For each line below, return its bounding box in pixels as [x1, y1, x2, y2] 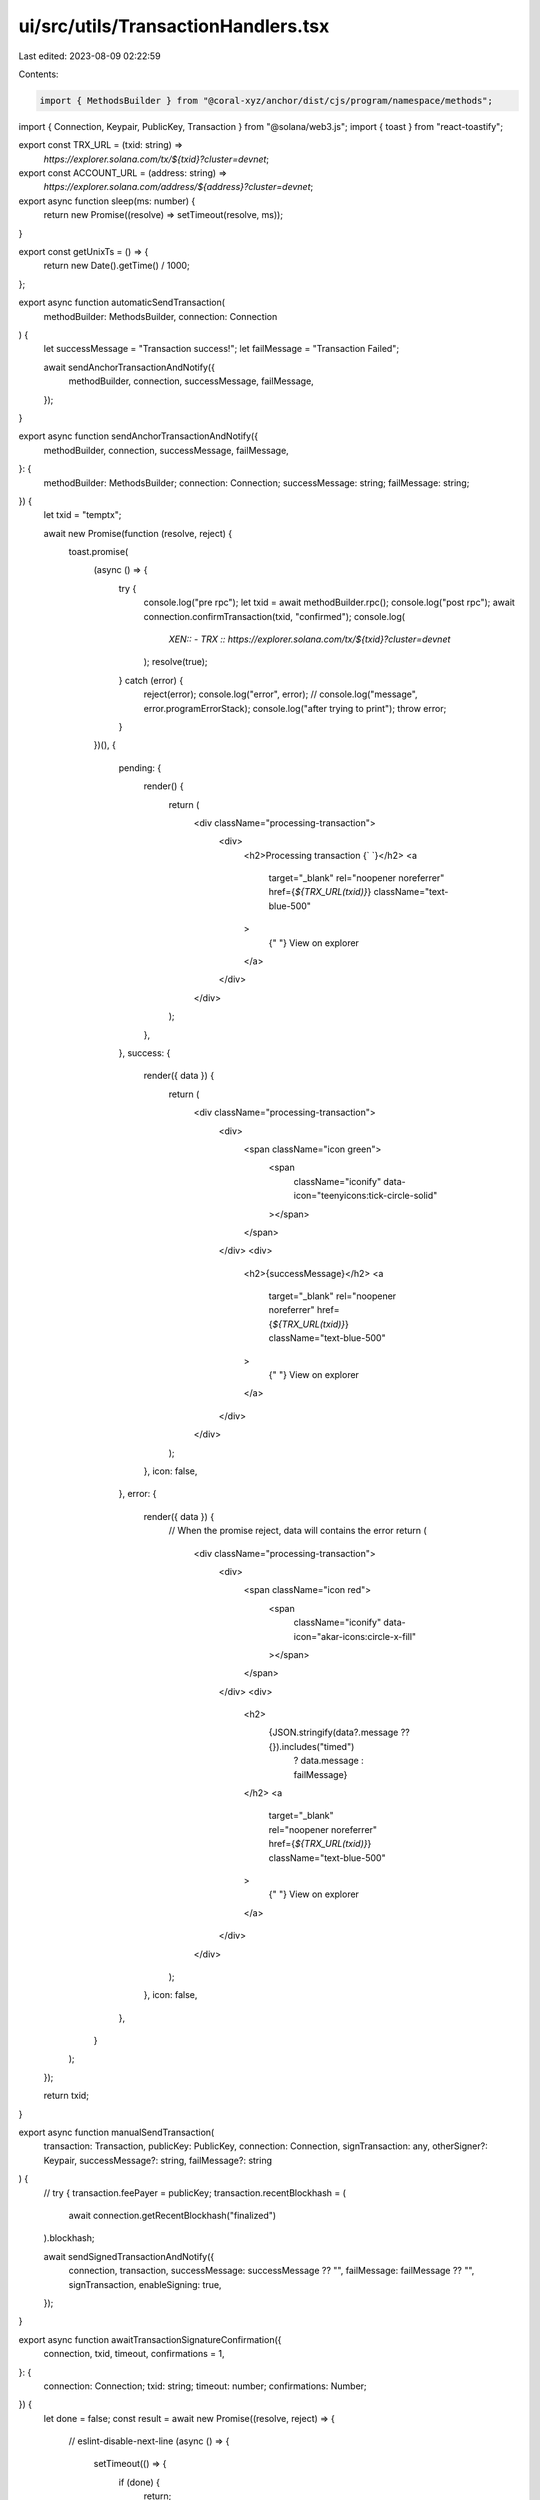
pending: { [118, 761, 162, 774]
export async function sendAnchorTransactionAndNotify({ [18, 430, 259, 442]
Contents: [18, 68, 59, 80]
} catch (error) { [118, 674, 184, 686]
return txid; [43, 2090, 90, 2102]
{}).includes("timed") [268, 1740, 355, 1752]
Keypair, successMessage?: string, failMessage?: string [43, 2154, 273, 2166]
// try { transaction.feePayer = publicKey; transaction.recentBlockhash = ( [43, 2186, 347, 2199]
